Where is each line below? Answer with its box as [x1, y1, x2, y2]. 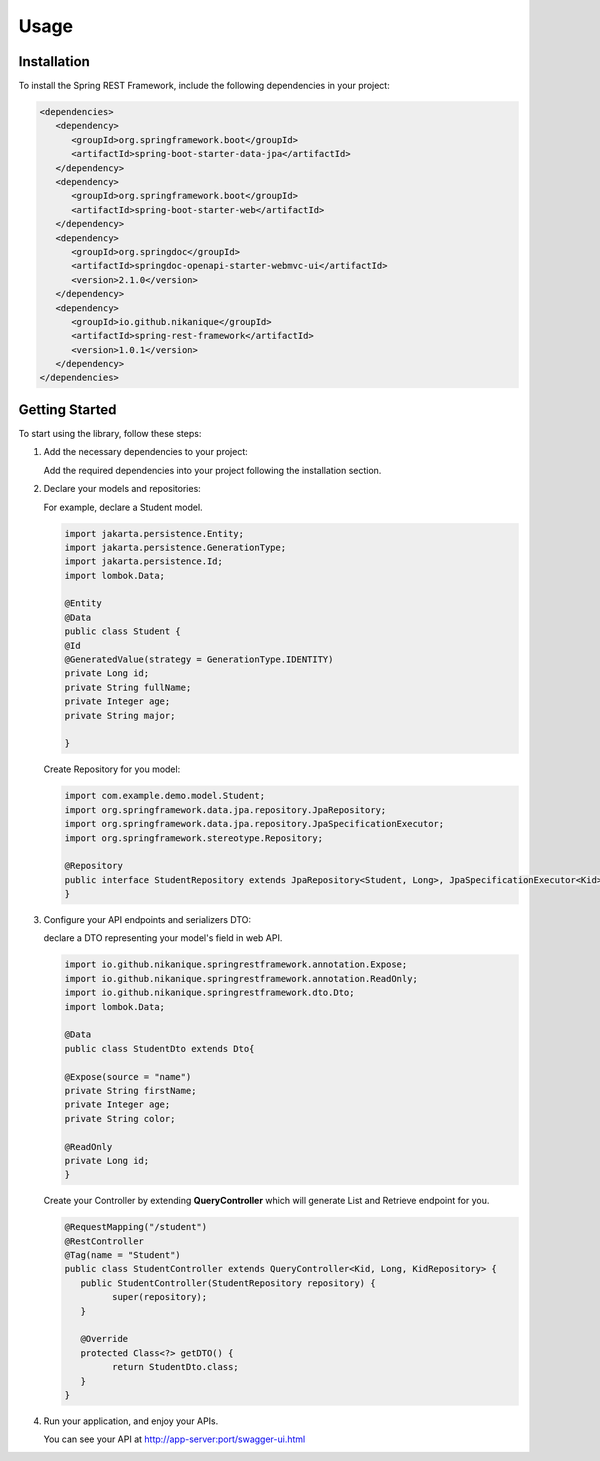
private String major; [64, 710, 176, 721]
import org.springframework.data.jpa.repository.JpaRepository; [64, 804, 387, 815]
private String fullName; [64, 681, 192, 693]
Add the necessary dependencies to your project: [43, 446, 249, 458]
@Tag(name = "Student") [64, 1250, 182, 1261]
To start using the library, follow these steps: [18, 427, 202, 439]
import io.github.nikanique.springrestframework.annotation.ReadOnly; [64, 973, 419, 984]
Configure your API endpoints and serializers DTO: [43, 914, 252, 926]
